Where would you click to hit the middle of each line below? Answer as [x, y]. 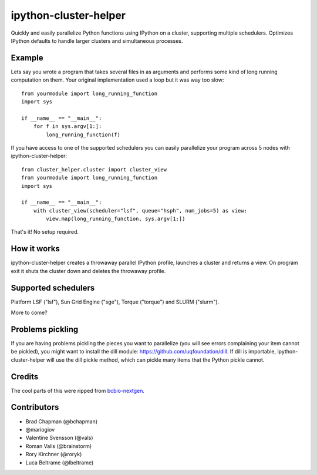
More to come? [29, 313]
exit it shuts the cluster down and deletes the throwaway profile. [88, 271]
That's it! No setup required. [45, 232]
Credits [25, 377]
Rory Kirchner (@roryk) [54, 454]
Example [27, 58]
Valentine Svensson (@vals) [59, 438]
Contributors [35, 407]
